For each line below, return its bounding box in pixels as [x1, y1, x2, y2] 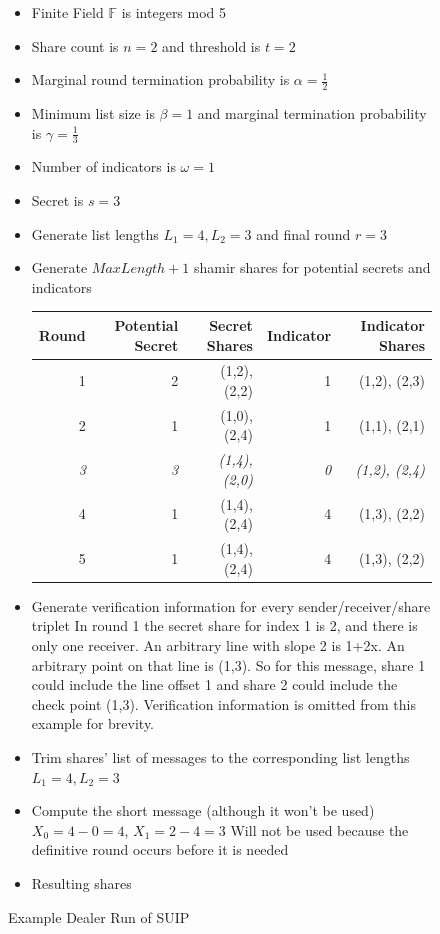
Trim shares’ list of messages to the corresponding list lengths [31, 746, 410, 767]
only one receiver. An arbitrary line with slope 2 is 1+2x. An [31, 634, 405, 655]
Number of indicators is [31, 156, 176, 177]
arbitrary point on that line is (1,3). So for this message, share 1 [31, 654, 426, 675]
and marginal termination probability [197, 103, 427, 124]
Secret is [31, 190, 84, 211]
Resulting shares [31, 872, 132, 893]
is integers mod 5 [121, 2, 227, 22]
